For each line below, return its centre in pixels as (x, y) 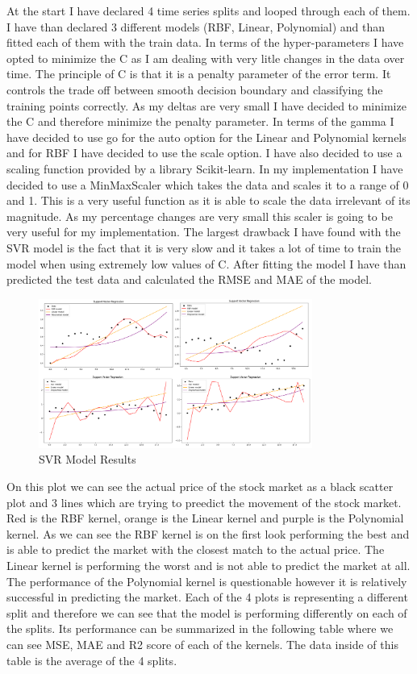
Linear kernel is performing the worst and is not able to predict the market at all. (208, 565)
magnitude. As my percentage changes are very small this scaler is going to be (200, 216)
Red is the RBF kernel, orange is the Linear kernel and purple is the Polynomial (205, 518)
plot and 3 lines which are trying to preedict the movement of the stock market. (204, 502)
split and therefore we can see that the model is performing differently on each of (207, 612)
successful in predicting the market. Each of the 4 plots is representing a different (207, 597)
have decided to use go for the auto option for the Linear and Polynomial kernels (206, 137)
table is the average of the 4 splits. (92, 660)
